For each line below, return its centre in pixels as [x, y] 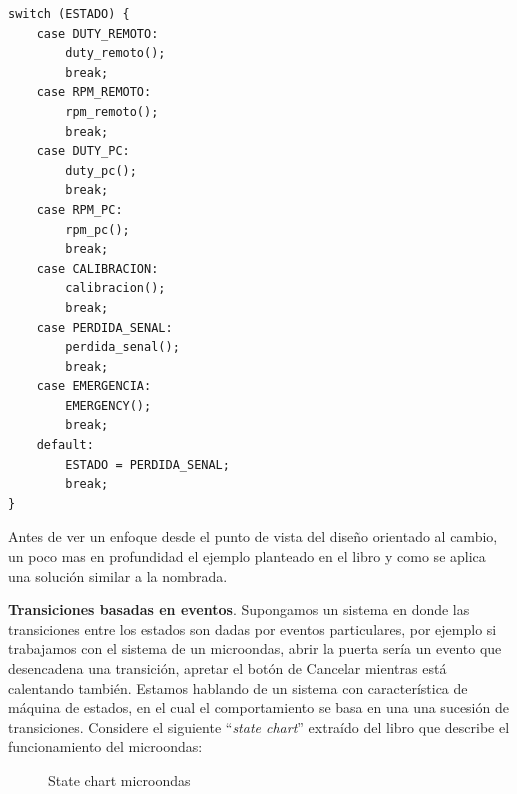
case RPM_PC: [79, 209]
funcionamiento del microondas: [105, 746]
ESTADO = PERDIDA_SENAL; [147, 464]
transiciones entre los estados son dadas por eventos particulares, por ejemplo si [252, 628]
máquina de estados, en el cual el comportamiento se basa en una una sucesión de [258, 707]
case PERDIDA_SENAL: [104, 327]
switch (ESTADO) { [69, 14]
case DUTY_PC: [83, 151]
